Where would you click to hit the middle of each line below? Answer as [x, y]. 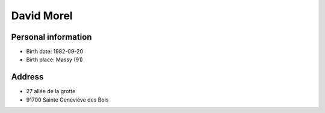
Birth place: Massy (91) [55, 60]
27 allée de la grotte [51, 91]
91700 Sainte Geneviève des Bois [67, 100]
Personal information [52, 37]
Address [27, 77]
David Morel [42, 16]
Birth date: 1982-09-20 [55, 52]
